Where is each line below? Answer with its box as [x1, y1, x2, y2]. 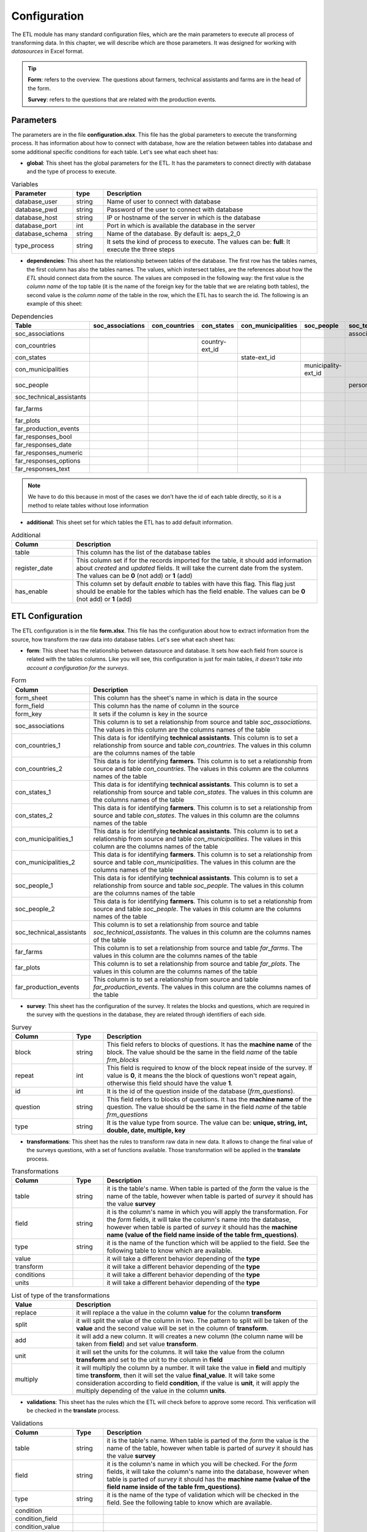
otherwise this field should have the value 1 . [106, 1079, 233, 1087]
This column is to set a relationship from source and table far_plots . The [92, 959, 300, 968]
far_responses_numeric [15, 448, 83, 457]
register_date [15, 564, 53, 572]
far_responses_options [15, 457, 81, 465]
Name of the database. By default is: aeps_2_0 [106, 230, 241, 238]
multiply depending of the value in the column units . [76, 1386, 227, 1395]
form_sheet [15, 693, 48, 702]
